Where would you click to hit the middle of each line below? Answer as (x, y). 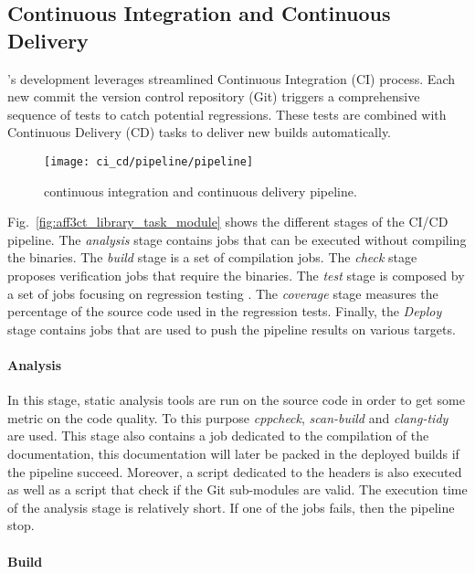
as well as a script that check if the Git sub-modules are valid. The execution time (237, 489)
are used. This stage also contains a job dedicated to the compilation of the (218, 436)
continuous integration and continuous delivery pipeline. (201, 191)
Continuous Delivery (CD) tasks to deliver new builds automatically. (200, 132)
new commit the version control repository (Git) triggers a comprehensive (214, 96)
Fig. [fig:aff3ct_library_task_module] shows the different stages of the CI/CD (228, 222)
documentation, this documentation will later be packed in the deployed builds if (233, 453)
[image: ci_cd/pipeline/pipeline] (149, 161)
